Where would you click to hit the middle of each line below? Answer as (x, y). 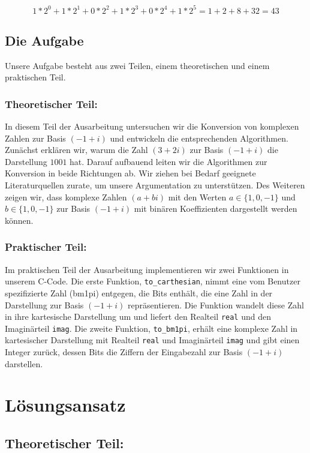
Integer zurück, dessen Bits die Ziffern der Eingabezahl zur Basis (124, 352)
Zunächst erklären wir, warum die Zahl (76, 150)
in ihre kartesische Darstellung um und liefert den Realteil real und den (138, 316)
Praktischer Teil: (46, 247)
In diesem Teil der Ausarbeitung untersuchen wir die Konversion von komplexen (152, 126)
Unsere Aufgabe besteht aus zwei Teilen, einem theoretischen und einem (137, 65)
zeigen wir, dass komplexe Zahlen (66, 196)
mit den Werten (197, 196)
